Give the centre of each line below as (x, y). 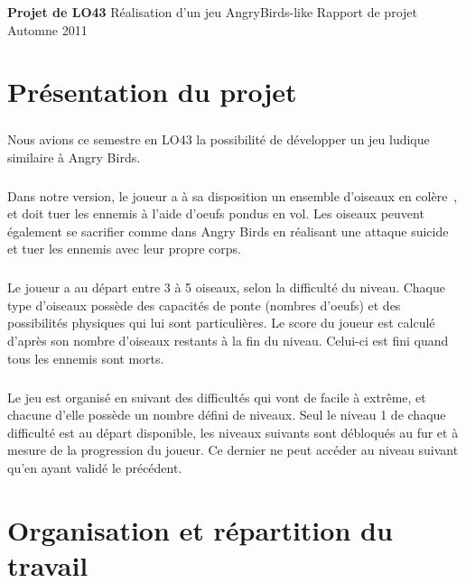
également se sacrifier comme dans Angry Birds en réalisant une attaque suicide (228, 231)
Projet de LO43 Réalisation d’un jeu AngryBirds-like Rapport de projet (212, 12)
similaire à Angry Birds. (74, 157)
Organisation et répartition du (200, 529)
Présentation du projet (152, 92)
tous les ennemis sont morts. (86, 358)
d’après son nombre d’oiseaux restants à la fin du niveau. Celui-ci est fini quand (228, 341)
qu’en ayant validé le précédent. (95, 467)
